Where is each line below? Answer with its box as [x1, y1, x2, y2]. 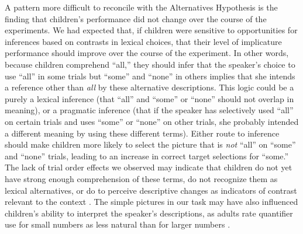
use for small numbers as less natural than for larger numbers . [5, 218, 230, 230]
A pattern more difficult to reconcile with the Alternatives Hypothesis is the [5, 1, 278, 13]
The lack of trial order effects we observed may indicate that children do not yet [5, 161, 292, 173]
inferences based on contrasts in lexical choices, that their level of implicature [5, 35, 282, 47]
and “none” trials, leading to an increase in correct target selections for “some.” [5, 149, 289, 162]
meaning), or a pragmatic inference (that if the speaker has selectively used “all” [5, 104, 294, 116]
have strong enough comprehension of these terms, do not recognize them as [5, 172, 278, 184]
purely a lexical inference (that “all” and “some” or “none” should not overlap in [5, 92, 294, 104]
